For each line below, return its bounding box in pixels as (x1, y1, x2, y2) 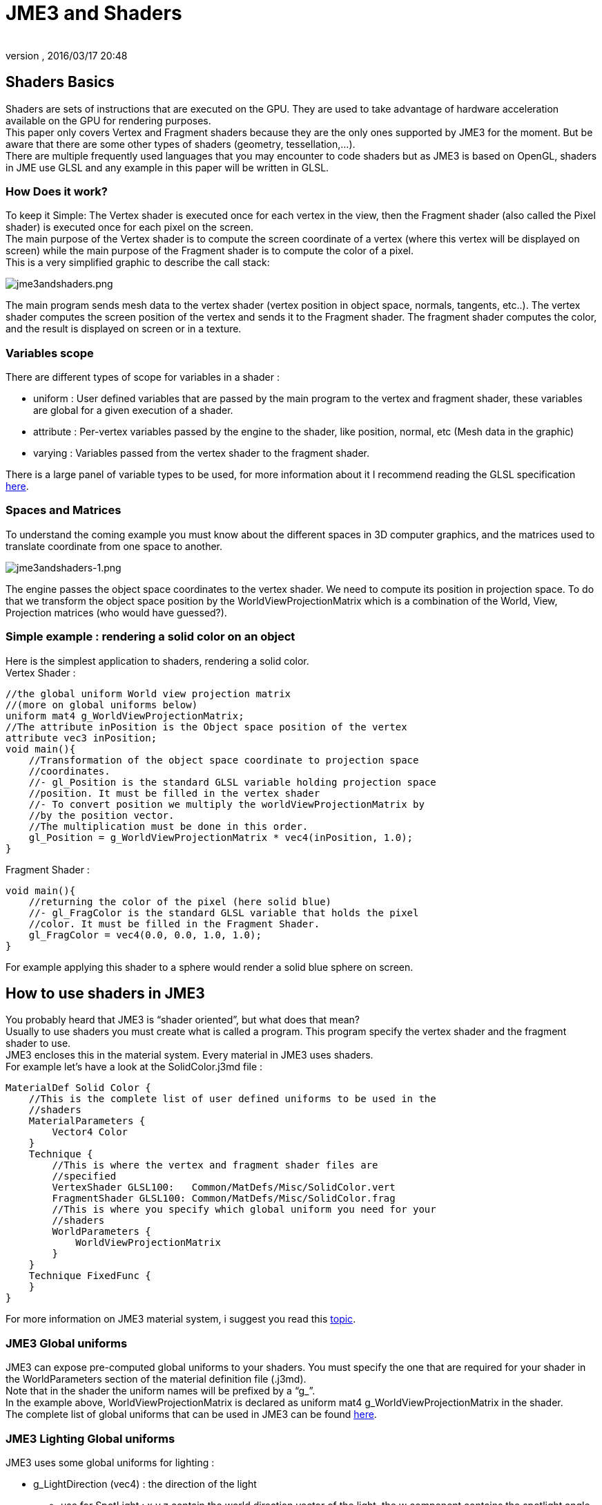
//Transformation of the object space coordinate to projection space (28, 754, 419, 766)
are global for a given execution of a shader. (33, 404, 233, 417)
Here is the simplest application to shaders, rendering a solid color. (6, 654, 309, 667)
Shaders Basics (6, 73, 115, 91)
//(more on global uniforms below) (6, 699, 198, 710)
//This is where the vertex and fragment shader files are (52, 1159, 378, 1171)
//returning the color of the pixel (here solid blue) (28, 896, 332, 907)
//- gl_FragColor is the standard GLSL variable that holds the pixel (28, 907, 419, 918)
